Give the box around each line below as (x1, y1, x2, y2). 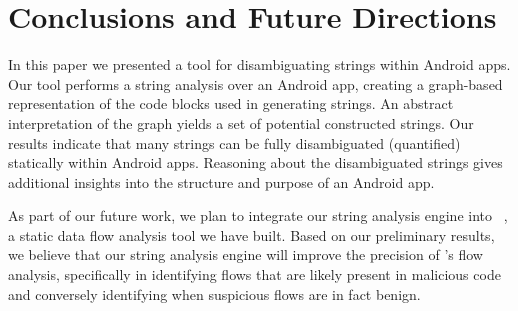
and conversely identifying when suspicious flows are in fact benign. (8, 283, 421, 304)
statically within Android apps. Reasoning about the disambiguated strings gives (8, 152, 503, 173)
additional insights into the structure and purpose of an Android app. (8, 171, 435, 192)
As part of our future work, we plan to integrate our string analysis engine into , (8, 205, 508, 226)
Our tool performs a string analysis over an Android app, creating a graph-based (8, 73, 503, 94)
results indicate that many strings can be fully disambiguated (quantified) (8, 132, 461, 153)
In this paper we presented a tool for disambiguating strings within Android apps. (8, 54, 511, 75)
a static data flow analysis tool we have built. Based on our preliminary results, (8, 224, 495, 245)
